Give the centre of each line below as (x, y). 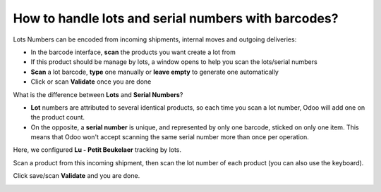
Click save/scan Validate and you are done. (77, 176)
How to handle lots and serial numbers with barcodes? (176, 18)
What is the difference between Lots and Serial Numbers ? (98, 94)
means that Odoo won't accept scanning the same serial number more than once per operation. (170, 137)
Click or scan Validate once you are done (91, 82)
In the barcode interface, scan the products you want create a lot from (133, 52)
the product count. (58, 117)
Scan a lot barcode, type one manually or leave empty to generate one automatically (155, 72)
